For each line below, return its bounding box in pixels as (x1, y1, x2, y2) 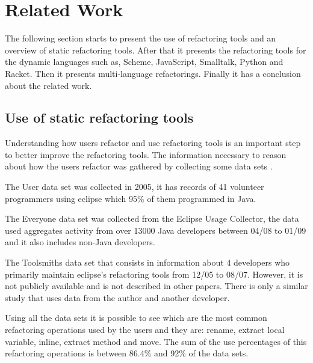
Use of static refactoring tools (5, 108, 194, 127)
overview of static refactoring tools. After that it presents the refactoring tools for (5, 43, 306, 56)
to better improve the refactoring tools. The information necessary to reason (5, 148, 287, 160)
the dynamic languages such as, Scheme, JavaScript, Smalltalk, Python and (5, 55, 284, 68)
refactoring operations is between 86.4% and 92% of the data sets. (5, 347, 249, 359)
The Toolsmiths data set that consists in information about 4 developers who (5, 256, 290, 269)
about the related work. (5, 79, 92, 91)
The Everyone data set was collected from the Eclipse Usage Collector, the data (5, 212, 299, 225)
